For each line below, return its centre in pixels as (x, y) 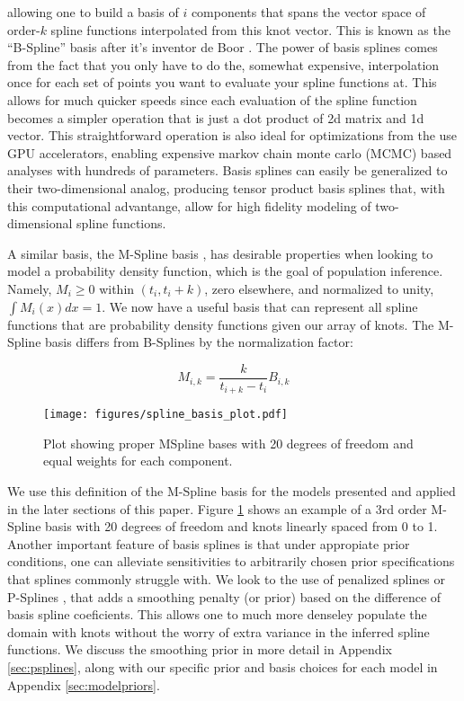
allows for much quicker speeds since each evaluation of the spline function (212, 99)
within (117, 288)
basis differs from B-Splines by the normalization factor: (199, 342)
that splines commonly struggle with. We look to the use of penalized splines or (227, 579)
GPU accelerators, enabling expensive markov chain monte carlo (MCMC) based (230, 152)
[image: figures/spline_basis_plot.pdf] (166, 415)
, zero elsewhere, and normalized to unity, (319, 288)
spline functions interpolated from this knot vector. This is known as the (250, 29)
